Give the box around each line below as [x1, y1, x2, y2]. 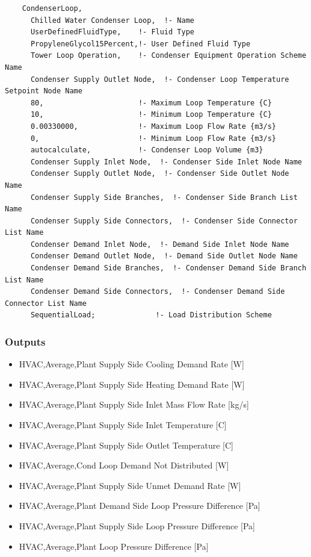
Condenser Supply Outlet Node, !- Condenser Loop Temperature [30, 75, 289, 84]
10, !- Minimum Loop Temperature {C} [30, 110, 272, 119]
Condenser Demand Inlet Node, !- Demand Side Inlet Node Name [30, 240, 289, 249]
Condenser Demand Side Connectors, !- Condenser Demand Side [30, 287, 285, 296]
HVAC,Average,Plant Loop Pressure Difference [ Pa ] [19, 540, 209, 552]
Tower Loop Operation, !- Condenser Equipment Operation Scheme [30, 51, 307, 60]
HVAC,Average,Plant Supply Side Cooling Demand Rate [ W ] [19, 358, 244, 370]
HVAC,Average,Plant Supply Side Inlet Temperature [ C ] [19, 419, 227, 431]
